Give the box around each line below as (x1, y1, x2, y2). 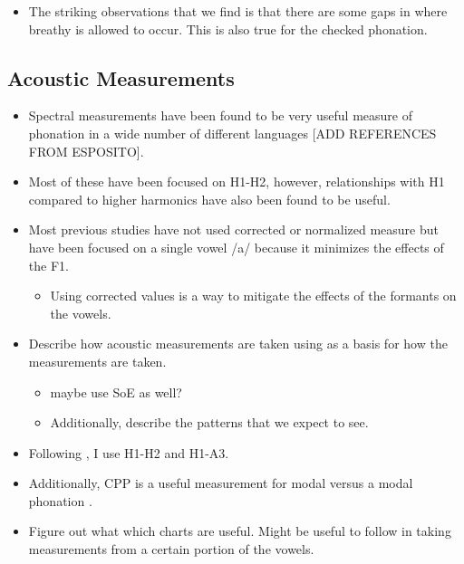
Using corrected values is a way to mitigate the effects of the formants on (50, 286, 457, 305)
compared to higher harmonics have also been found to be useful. (28, 189, 391, 208)
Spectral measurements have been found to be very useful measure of (28, 106, 412, 125)
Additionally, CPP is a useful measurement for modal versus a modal (28, 473, 413, 492)
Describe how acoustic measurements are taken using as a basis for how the (28, 334, 448, 353)
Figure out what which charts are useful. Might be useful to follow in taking (28, 521, 451, 540)
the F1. (28, 255, 69, 274)
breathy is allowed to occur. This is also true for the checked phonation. (28, 19, 428, 38)
